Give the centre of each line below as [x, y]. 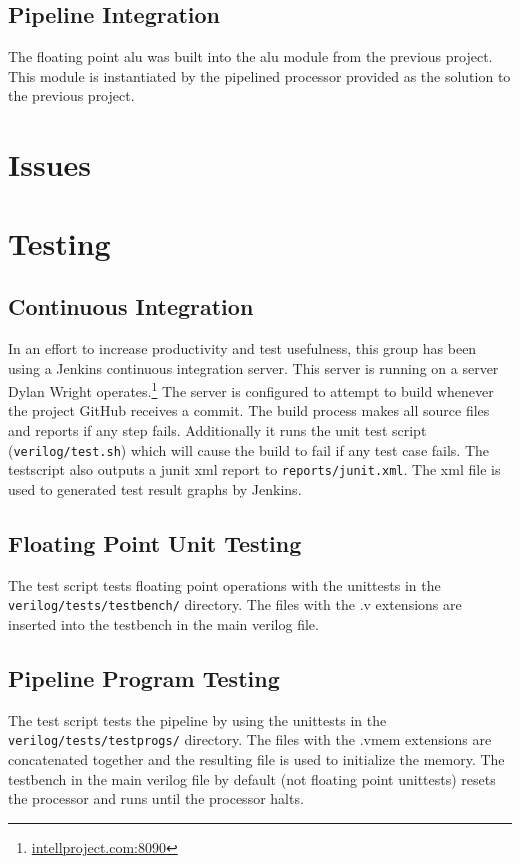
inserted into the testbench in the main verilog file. [163, 623]
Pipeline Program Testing [144, 677]
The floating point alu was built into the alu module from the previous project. [250, 56]
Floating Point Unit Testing [155, 542]
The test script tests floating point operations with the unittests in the [224, 584]
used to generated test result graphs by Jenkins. [155, 488]
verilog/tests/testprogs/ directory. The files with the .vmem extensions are [250, 739]
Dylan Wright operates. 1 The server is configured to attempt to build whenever [251, 389]
